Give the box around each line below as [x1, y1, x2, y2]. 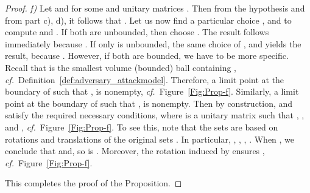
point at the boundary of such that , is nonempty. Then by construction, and [5, 96, 293, 109]
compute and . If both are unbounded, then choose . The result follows [5, 25, 269, 38]
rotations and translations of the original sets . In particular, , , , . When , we [5, 132, 295, 145]
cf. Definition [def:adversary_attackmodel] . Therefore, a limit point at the [5, 73, 284, 86]
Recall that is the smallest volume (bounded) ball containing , [5, 61, 236, 73]
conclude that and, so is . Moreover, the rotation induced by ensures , [5, 144, 265, 157]
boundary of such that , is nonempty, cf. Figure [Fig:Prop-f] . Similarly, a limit [5, 85, 299, 98]
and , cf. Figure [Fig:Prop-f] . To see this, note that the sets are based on [5, 120, 278, 133]
